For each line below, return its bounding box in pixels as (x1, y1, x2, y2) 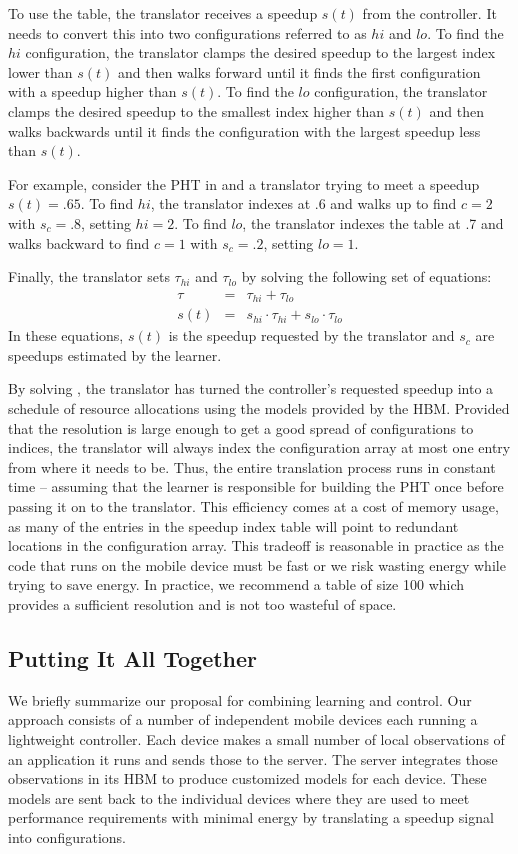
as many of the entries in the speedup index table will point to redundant (8, 515, 459, 536)
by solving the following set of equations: (241, 266, 492, 287)
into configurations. (8, 826, 126, 847)
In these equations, (8, 325, 124, 346)
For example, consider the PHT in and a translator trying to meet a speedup (8, 173, 480, 194)
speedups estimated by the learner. (8, 344, 222, 365)
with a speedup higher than (8, 81, 177, 102)
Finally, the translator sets (8, 266, 170, 287)
